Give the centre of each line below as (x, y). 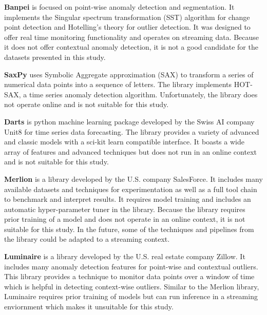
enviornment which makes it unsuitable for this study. (89, 307)
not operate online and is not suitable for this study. (87, 104)
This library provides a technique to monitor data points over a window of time (129, 276)
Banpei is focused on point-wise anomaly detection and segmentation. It (119, 7)
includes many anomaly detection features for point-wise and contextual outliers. (131, 266)
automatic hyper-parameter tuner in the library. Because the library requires (125, 209)
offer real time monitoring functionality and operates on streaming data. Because (132, 37)
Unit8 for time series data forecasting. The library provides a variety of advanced (132, 131)
